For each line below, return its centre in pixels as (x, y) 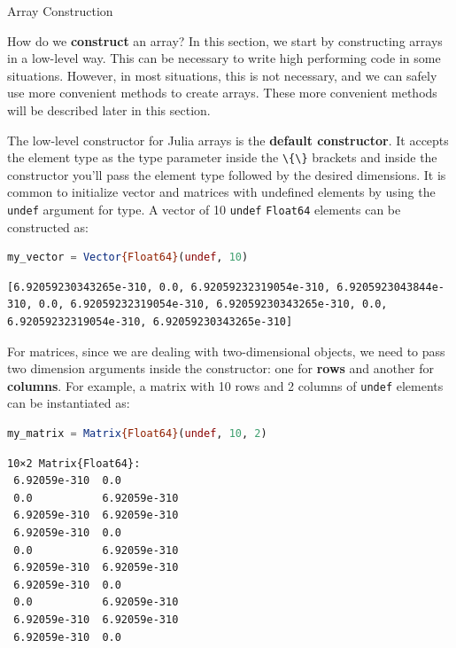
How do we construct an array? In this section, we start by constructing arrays (225, 40)
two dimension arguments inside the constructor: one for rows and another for (220, 368)
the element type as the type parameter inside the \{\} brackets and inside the (222, 157)
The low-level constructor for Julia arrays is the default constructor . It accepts (228, 140)
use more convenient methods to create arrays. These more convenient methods (222, 93)
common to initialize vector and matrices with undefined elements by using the (221, 192)
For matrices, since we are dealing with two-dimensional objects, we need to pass (226, 351)
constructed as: (48, 226)
